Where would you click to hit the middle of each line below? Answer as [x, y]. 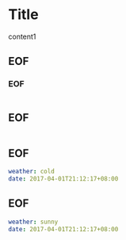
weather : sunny [33, 222]
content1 [22, 36]
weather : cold [32, 172]
